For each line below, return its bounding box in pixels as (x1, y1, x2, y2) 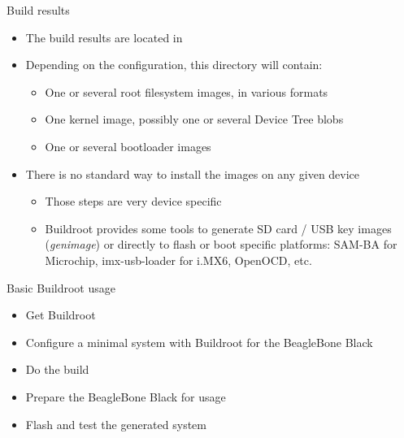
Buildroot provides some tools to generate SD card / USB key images (45, 219, 392, 236)
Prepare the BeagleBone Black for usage (25, 388, 226, 405)
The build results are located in (25, 28, 183, 46)
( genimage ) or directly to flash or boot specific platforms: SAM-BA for (45, 236, 397, 253)
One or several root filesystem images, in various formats (45, 83, 328, 100)
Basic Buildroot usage (7, 279, 115, 296)
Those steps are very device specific (45, 193, 222, 210)
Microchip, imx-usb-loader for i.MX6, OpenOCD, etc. (45, 251, 312, 268)
